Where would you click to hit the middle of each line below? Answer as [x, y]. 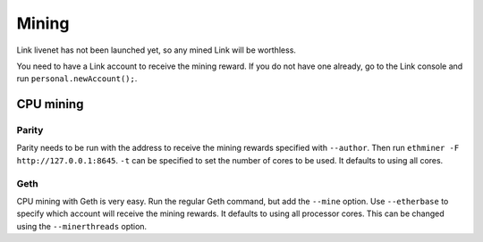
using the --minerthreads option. [82, 226]
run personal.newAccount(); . [77, 79]
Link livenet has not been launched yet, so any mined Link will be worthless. [157, 50]
